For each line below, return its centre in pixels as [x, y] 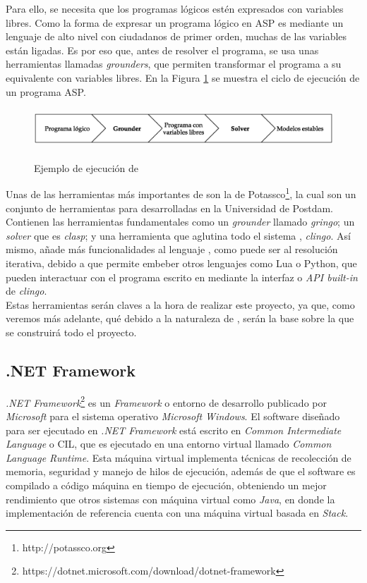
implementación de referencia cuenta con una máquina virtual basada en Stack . [177, 513]
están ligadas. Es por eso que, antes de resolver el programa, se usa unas [162, 50]
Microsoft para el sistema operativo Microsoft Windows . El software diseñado [173, 416]
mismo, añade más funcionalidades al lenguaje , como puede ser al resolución [172, 249]
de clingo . [26, 291]
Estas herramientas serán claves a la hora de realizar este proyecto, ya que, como [180, 304]
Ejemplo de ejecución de [86, 167]
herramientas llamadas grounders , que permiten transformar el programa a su [174, 64]
